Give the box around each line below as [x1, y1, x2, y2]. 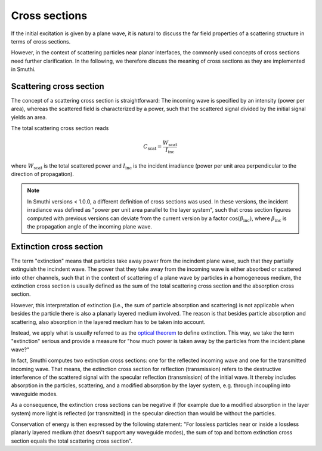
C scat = [143, 143, 162, 152]
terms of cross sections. [11, 38, 71, 45]
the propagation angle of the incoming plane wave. [27, 223, 152, 230]
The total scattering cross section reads [11, 125, 109, 132]
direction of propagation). [11, 171, 75, 178]
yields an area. [11, 113, 47, 121]
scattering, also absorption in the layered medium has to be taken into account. [11, 318, 206, 325]
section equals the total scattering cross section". [11, 437, 133, 444]
